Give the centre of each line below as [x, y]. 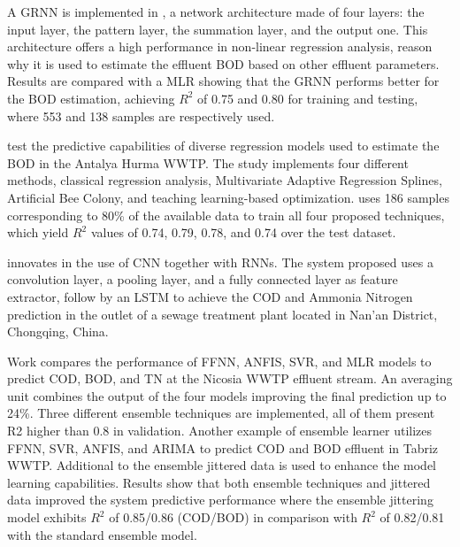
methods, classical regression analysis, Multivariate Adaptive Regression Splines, [225, 180]
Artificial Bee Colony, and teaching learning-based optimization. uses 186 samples [228, 197]
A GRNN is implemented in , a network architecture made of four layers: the [216, 12]
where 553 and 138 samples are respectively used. [141, 116]
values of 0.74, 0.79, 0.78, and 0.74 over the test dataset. [243, 232]
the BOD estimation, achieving [91, 98]
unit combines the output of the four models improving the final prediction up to [227, 395]
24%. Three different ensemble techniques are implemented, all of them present [221, 413]
